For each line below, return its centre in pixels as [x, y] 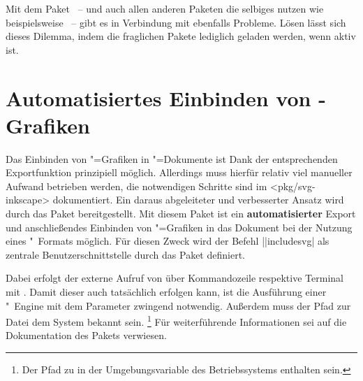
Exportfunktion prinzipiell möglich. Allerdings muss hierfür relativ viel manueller [179, 172]
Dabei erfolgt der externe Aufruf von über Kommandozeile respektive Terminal [175, 278]
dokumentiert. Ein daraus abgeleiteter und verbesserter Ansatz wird [198, 200]
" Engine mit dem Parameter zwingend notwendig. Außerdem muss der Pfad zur [178, 305]
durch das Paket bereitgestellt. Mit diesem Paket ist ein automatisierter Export [181, 214]
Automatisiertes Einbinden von [158, 98]
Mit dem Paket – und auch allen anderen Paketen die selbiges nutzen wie [165, 8]
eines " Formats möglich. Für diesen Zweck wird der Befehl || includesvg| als [168, 241]
